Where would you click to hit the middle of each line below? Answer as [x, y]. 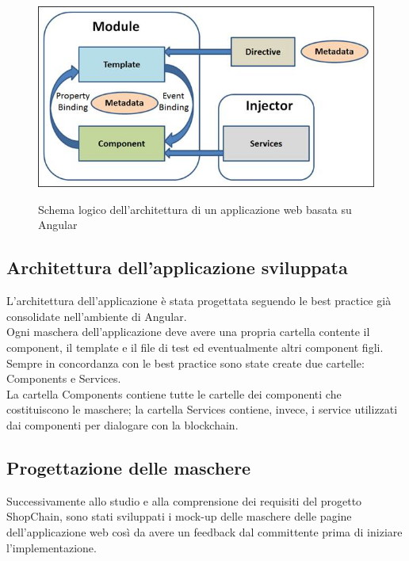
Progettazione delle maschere [129, 467]
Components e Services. [64, 378]
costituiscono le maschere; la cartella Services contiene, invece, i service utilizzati [202, 409]
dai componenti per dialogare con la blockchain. [122, 424]
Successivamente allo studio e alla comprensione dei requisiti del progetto [184, 500]
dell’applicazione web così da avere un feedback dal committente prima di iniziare [204, 531]
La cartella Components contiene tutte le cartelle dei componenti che [174, 393]
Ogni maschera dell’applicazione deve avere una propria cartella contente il [188, 332]
